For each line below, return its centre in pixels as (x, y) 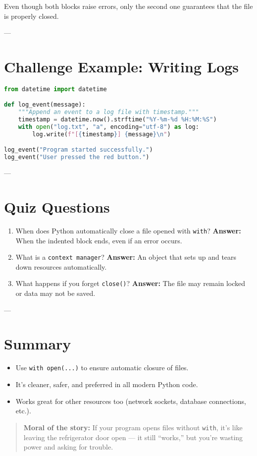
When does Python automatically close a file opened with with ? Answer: (128, 230)
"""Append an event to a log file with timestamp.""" (108, 112)
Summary (38, 344)
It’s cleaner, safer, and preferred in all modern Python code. (107, 384)
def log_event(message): (45, 105)
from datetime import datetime (55, 89)
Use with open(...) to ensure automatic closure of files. (102, 368)
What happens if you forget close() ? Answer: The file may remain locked (130, 283)
